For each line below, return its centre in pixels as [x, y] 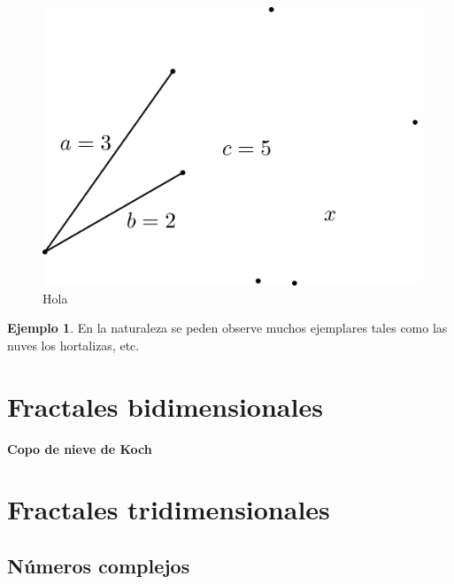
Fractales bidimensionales [165, 406]
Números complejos [99, 566]
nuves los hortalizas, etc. [73, 345]
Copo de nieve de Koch [80, 448]
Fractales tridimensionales [169, 509]
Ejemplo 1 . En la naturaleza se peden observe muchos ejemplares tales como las [227, 328]
